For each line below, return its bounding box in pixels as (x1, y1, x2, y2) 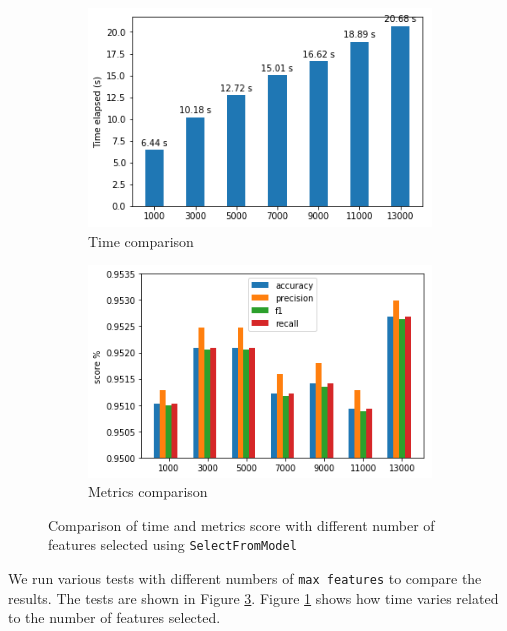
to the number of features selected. (8, 607, 221, 628)
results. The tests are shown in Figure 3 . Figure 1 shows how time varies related (8, 587, 499, 608)
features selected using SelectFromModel (48, 534, 297, 555)
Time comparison (88, 230, 194, 251)
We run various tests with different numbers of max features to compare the (8, 568, 482, 588)
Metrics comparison (88, 481, 208, 502)
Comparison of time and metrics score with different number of (48, 514, 435, 535)
